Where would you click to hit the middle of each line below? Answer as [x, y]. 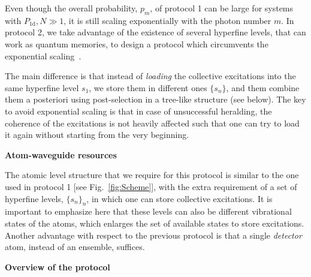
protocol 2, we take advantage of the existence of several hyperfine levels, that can [155, 32]
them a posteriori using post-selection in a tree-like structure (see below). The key [155, 99]
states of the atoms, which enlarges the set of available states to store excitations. [155, 223]
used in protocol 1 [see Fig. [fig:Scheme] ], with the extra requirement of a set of [151, 186]
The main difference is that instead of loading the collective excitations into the [150, 76]
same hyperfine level [42, 87]
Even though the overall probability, [71, 8]
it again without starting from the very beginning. [97, 135]
